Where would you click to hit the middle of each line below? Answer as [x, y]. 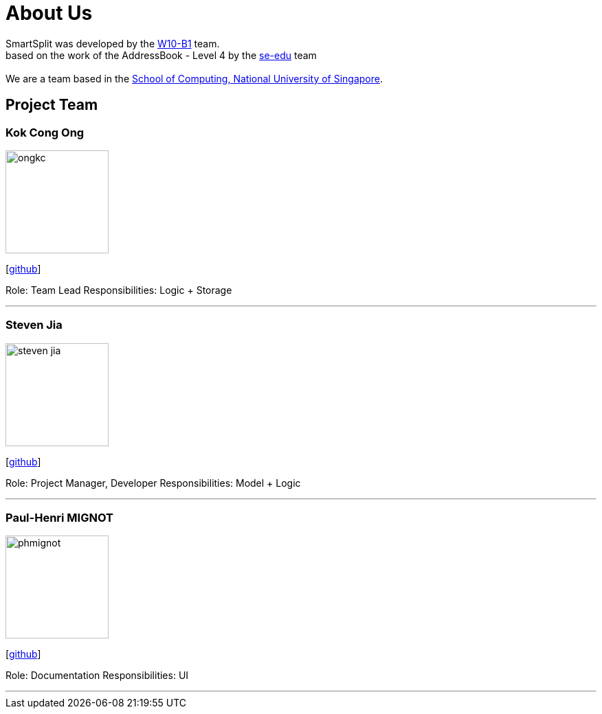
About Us [49, 13]
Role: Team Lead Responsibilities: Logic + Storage [119, 290]
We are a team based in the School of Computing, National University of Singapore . [194, 78]
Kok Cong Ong [45, 132]
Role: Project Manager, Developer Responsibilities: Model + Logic [153, 483]
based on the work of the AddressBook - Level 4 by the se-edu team [161, 55]
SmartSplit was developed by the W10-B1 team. [113, 43]
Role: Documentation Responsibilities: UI [97, 676]
